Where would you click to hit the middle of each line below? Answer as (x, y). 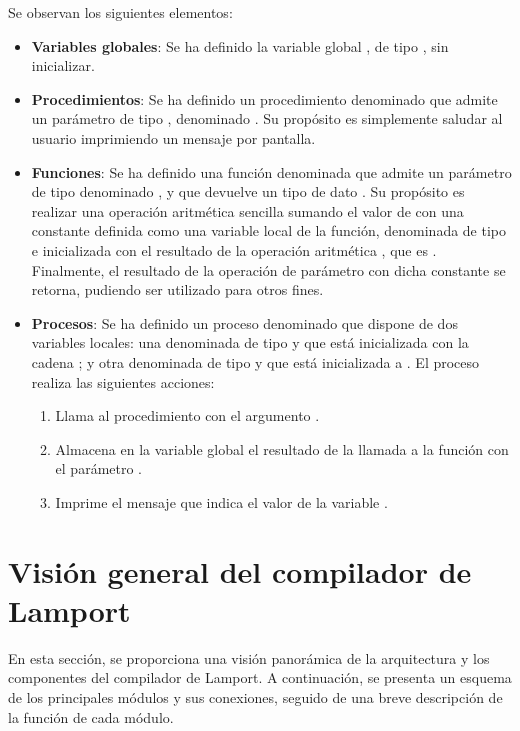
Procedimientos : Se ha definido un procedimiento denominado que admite (264, 98)
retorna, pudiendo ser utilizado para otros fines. (177, 289)
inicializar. (63, 65)
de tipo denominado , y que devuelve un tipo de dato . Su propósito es (248, 191)
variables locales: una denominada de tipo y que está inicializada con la (250, 342)
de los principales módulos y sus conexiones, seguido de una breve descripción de (255, 696)
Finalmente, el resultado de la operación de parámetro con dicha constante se (268, 269)
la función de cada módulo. (91, 716)
